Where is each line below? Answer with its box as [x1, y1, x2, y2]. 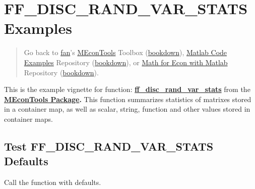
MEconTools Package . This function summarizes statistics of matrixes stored [4, 93, 251, 104]
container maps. [4, 113, 53, 124]
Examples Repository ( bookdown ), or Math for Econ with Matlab [24, 57, 228, 67]
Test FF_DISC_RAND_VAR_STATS [4, 138, 214, 154]
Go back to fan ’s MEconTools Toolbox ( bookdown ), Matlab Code [24, 47, 227, 58]
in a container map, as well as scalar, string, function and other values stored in [4, 104, 250, 114]
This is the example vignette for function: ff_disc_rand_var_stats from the [4, 84, 250, 94]
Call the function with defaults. [4, 177, 101, 187]
